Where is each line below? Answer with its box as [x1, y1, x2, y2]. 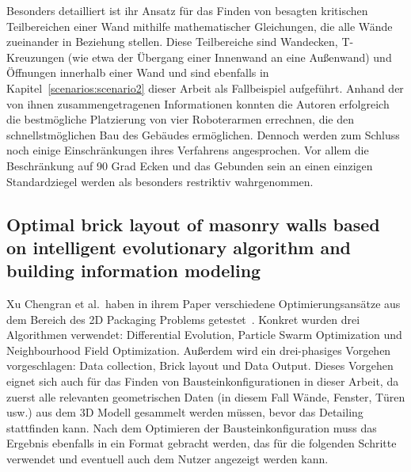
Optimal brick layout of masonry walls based [6, 211, 380, 236]
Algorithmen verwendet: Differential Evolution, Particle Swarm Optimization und [6, 326, 402, 343]
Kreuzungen [6, 48, 65, 65]
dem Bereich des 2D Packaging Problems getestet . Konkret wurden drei [6, 310, 360, 327]
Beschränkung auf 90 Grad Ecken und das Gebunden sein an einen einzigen [6, 157, 373, 173]
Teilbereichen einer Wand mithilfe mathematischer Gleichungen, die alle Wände [6, 17, 393, 34]
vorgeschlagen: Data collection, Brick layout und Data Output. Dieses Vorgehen [6, 357, 394, 374]
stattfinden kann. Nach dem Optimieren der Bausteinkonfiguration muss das [6, 419, 377, 436]
